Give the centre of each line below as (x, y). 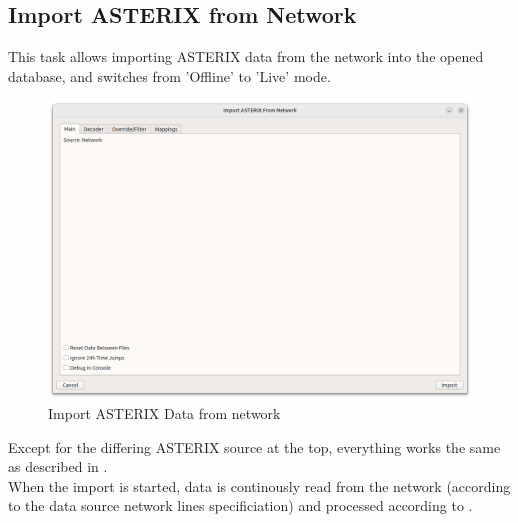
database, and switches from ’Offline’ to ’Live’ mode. (169, 75)
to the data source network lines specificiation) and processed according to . (240, 505)
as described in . (58, 466)
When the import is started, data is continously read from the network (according (259, 485)
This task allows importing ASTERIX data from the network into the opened (246, 56)
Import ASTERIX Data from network (164, 412)
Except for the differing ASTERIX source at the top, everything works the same (254, 446)
